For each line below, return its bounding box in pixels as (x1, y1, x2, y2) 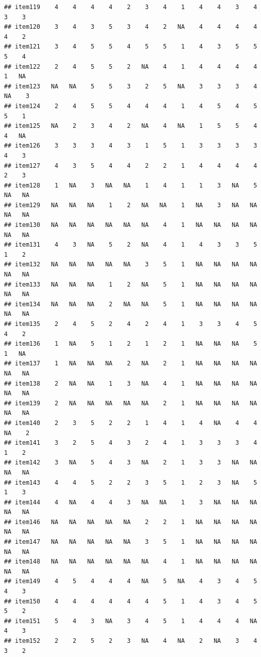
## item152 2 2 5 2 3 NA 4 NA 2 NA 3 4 (4, 637, 257, 644)
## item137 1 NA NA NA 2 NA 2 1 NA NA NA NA (4, 360, 257, 367)
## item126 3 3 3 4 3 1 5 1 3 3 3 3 (4, 142, 257, 150)
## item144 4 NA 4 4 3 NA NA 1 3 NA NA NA (4, 498, 257, 506)
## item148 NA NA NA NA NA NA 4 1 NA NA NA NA (4, 558, 257, 566)
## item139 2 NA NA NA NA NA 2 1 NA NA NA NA (4, 399, 257, 407)
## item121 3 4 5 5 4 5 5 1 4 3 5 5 (4, 43, 257, 51)
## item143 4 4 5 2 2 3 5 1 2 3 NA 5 (4, 479, 257, 486)
